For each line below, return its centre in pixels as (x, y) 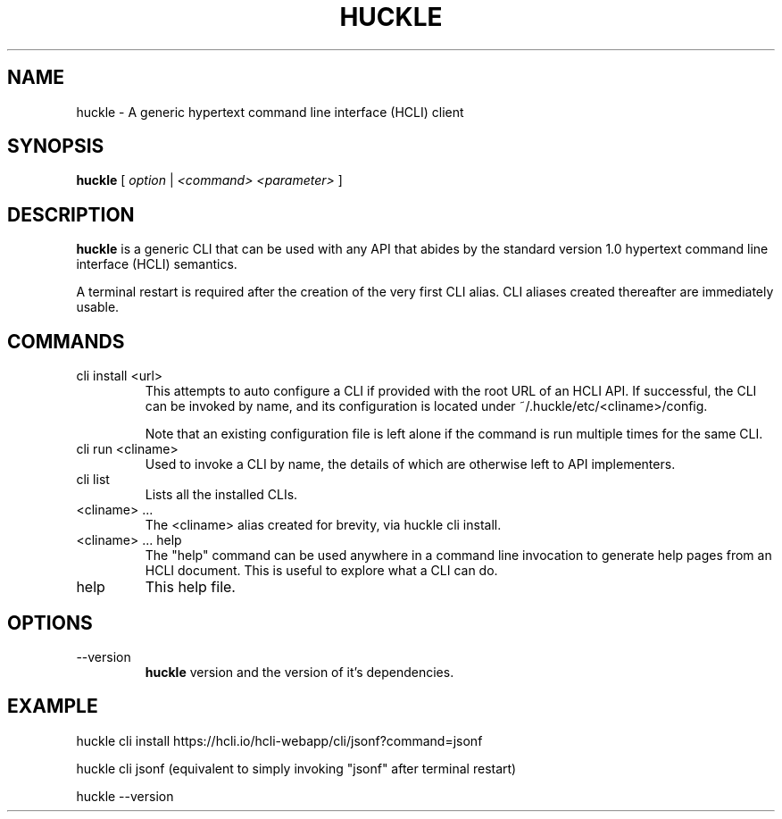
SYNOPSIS (56, 146)
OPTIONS (50, 623)
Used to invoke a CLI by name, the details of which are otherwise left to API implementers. (410, 464)
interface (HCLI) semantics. (157, 264)
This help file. (190, 587)
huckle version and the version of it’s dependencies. (299, 672)
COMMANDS (66, 341)
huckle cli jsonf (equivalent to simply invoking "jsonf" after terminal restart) (296, 768)
